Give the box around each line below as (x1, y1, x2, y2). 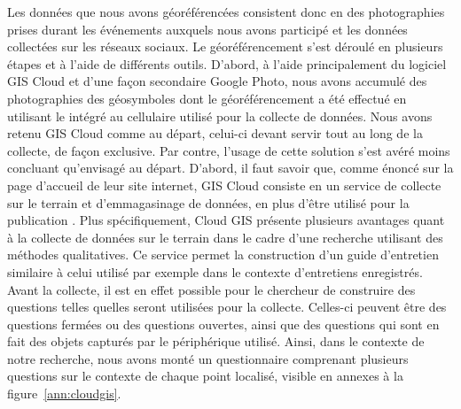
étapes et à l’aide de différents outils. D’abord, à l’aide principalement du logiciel (7, 54, 447, 73)
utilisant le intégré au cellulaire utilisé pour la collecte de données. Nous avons (7, 106, 433, 125)
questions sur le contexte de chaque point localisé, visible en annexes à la (7, 367, 403, 385)
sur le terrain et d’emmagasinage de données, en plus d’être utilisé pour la (7, 193, 410, 212)
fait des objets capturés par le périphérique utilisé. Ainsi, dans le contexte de (7, 332, 425, 351)
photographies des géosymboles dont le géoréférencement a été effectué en (7, 89, 407, 107)
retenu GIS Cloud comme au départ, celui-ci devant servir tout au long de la (7, 124, 423, 143)
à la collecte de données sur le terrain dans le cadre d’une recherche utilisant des (7, 228, 443, 246)
